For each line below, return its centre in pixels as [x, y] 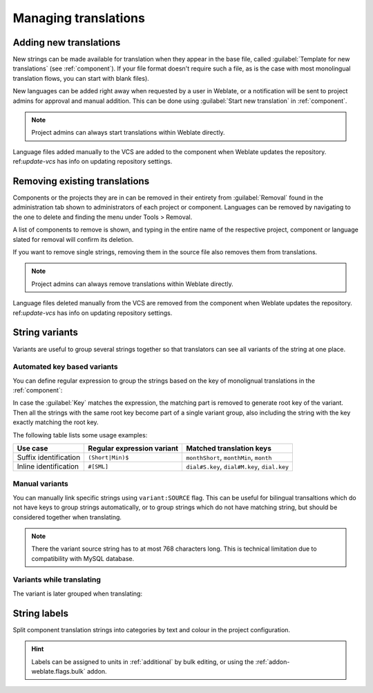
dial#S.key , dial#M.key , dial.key [238, 466]
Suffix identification [49, 457]
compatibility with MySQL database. [83, 558]
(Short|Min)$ [108, 457]
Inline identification [48, 466]
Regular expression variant [133, 448]
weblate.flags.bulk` [58, 671]
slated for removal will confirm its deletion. [73, 239]
